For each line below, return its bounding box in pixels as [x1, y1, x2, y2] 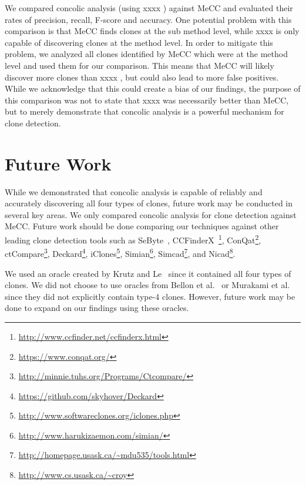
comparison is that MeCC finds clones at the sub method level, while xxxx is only [5, 25, 300, 37]
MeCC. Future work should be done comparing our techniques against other [5, 220, 279, 232]
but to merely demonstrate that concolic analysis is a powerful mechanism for [5, 105, 284, 118]
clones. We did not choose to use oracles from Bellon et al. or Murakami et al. [5, 279, 290, 291]
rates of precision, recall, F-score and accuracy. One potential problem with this [5, 13, 292, 25]
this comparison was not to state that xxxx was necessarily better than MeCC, [5, 93, 289, 106]
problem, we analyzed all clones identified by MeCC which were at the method [5, 48, 288, 60]
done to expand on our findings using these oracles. [5, 302, 189, 314]
